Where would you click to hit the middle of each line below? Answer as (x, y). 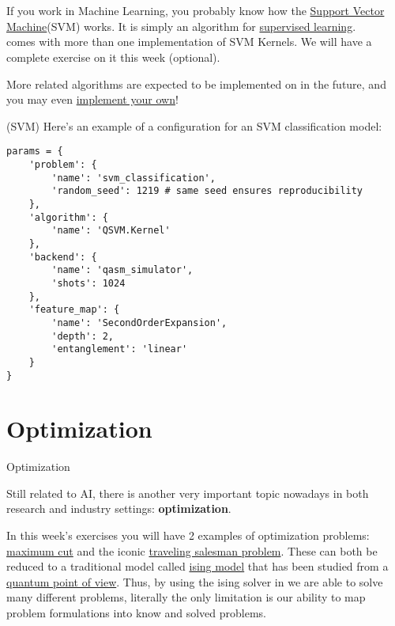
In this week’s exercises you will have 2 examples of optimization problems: (188, 535)
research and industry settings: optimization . (119, 508)
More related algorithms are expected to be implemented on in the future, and (196, 83)
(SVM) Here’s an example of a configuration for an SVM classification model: (194, 125)
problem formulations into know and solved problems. (136, 613)
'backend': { (63, 257)
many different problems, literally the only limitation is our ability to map (186, 597)
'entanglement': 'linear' (120, 349)
